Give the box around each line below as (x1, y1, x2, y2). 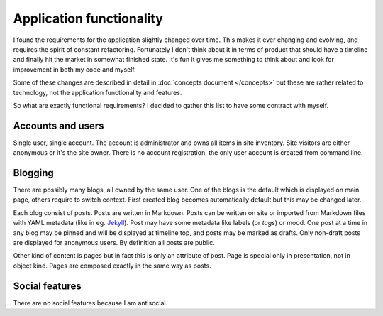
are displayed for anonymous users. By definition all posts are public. (13, 239, 216, 247)
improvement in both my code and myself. (13, 65, 136, 74)
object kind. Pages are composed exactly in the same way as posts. (13, 261, 212, 270)
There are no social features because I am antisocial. (13, 298, 168, 307)
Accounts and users (13, 119, 104, 131)
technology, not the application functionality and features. (13, 88, 182, 97)
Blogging (13, 167, 55, 179)
